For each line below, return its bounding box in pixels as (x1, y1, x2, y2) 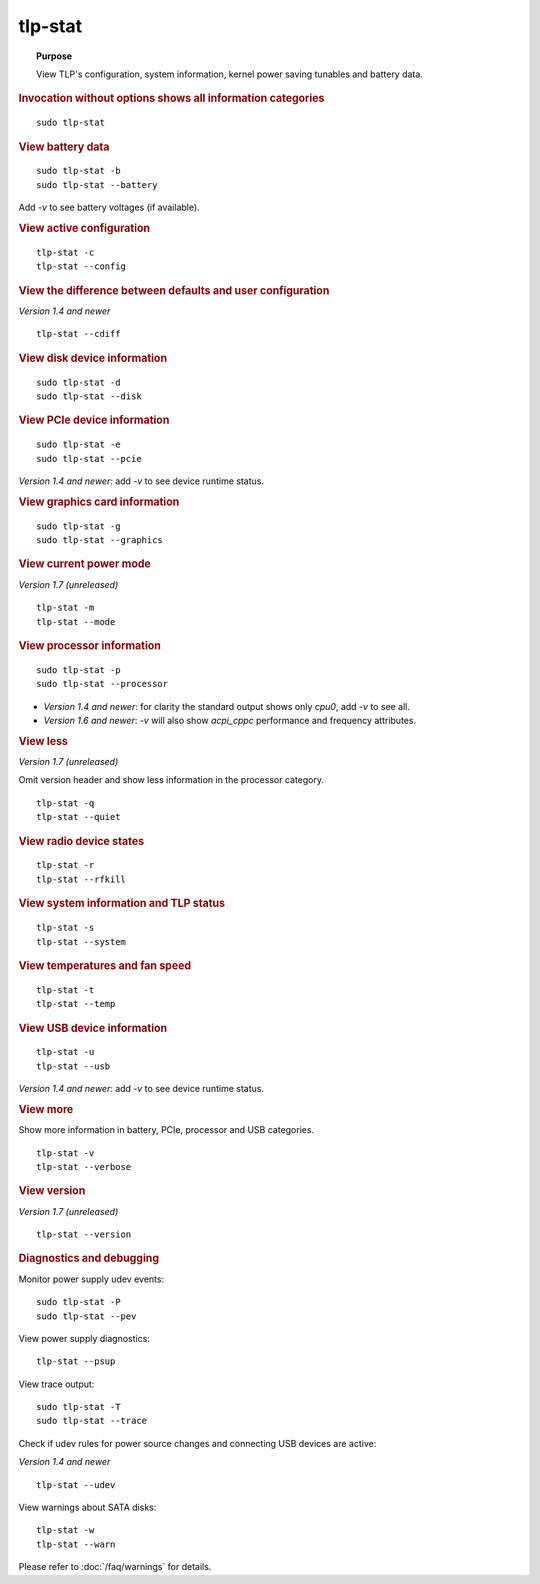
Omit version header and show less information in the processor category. (18, 774, 325, 786)
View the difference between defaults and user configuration (18, 283, 330, 297)
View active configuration (18, 221, 150, 235)
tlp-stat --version (36, 1229, 132, 1240)
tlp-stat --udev (36, 1479, 116, 1490)
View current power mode (18, 557, 152, 571)
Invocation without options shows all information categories (18, 91, 325, 105)
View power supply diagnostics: (18, 1332, 150, 1344)
